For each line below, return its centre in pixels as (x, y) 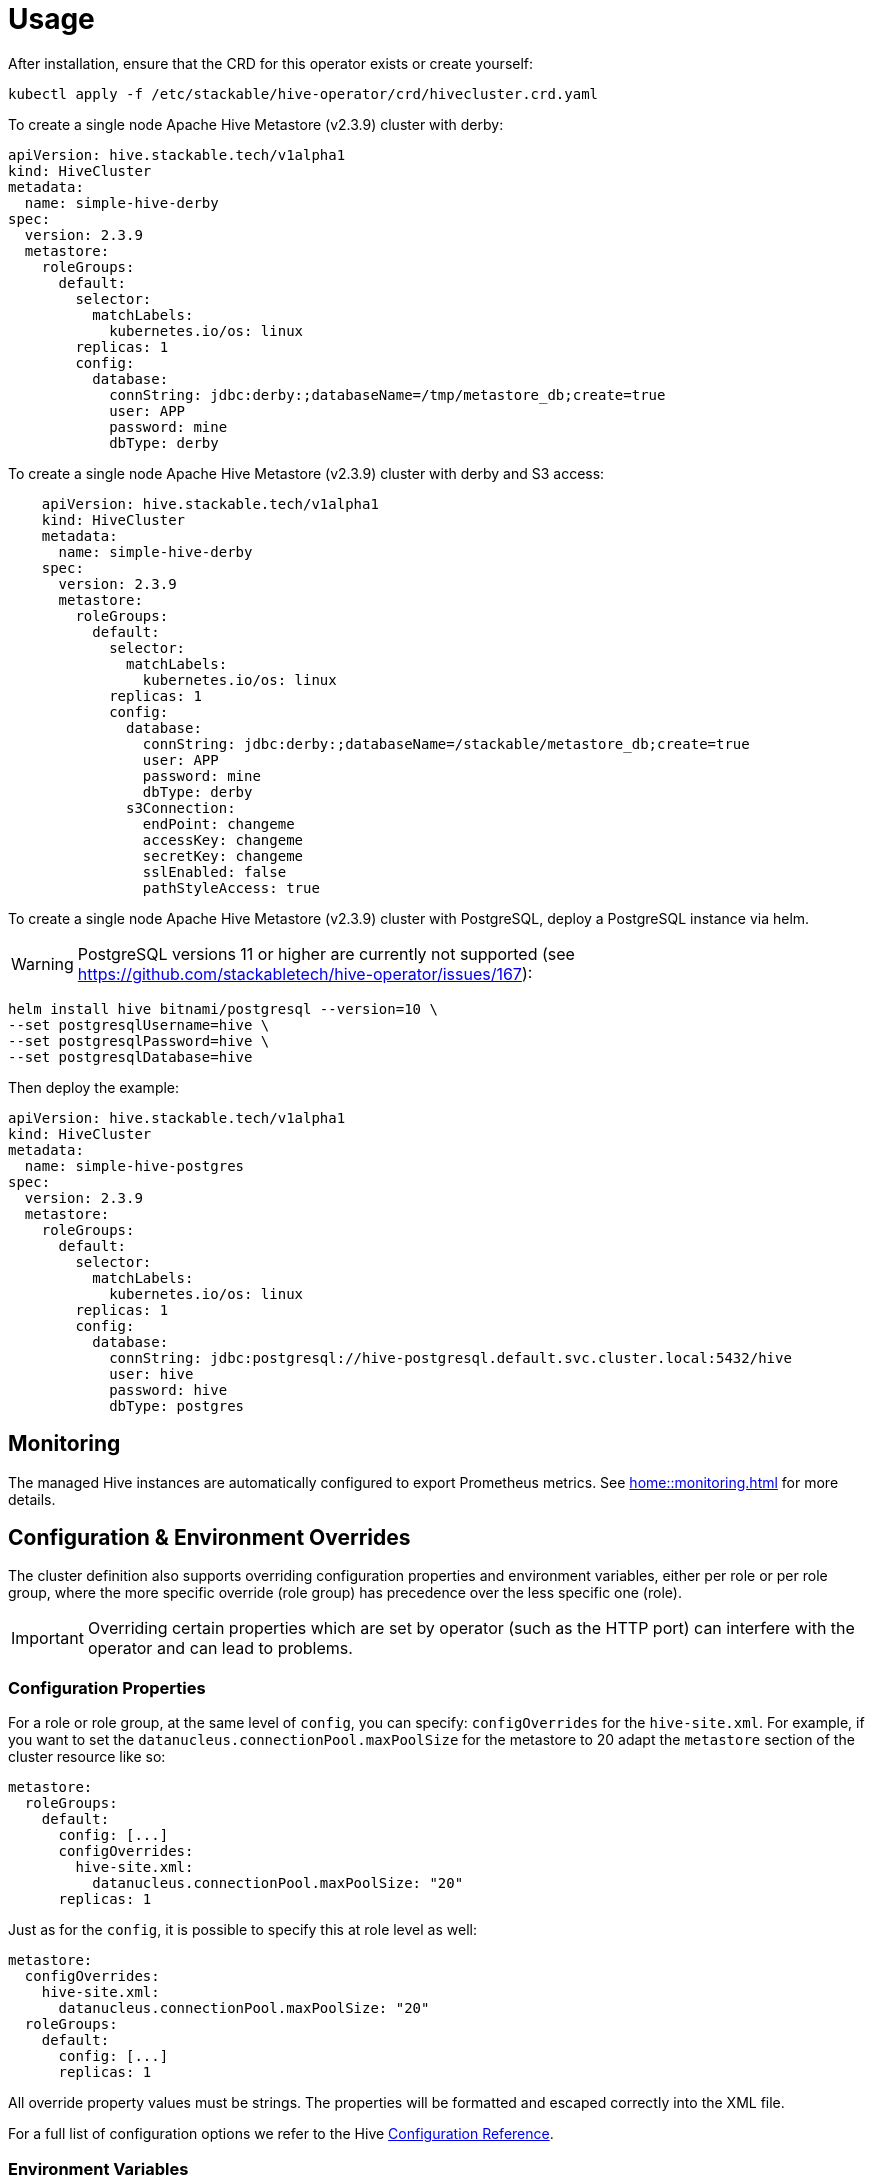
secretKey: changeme (223, 855)
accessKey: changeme (223, 839)
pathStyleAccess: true (231, 887)
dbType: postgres (177, 1405)
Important (47, 1638)
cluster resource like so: (87, 1757)
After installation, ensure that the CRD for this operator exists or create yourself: (271, 63)
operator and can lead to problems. (220, 1648)
